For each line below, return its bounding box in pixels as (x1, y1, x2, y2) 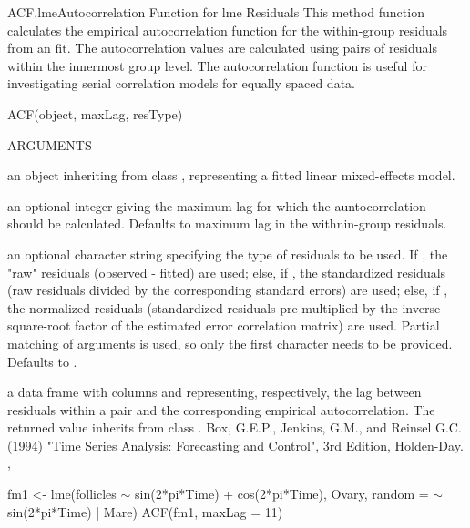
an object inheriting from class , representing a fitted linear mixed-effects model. (7, 166, 455, 185)
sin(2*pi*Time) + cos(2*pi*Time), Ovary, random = (135, 484, 429, 503)
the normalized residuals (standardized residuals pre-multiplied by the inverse (7, 298, 441, 317)
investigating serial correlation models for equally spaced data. (7, 74, 355, 93)
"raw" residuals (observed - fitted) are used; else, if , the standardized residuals (7, 262, 446, 281)
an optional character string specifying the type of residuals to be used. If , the (7, 244, 448, 263)
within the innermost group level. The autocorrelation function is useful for (7, 56, 427, 75)
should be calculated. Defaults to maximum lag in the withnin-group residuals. (7, 214, 447, 233)
